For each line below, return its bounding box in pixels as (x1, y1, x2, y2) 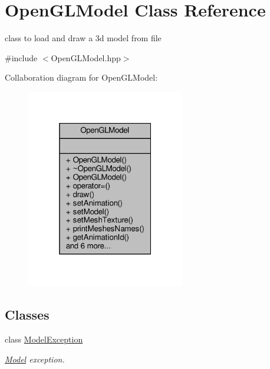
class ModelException (5, 333, 83, 345)
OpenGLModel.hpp (51, 51, 121, 64)
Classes (5, 305, 50, 324)
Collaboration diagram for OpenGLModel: (5, 71, 158, 84)
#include (5, 51, 38, 64)
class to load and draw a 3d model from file (5, 32, 162, 44)
